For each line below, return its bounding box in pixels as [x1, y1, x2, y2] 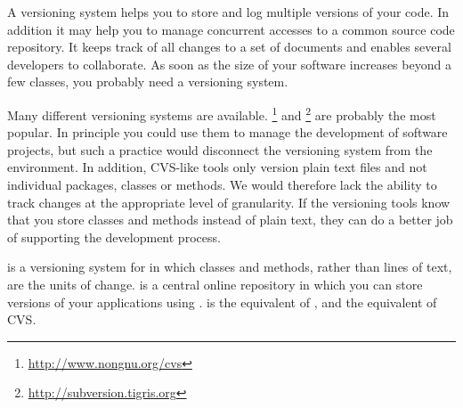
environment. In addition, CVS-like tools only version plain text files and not [7, 158, 427, 176]
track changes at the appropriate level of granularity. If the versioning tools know [7, 192, 451, 211]
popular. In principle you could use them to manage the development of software [7, 123, 448, 142]
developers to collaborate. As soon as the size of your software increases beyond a [7, 54, 451, 73]
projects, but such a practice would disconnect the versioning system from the [7, 140, 433, 159]
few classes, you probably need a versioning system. [7, 72, 288, 91]
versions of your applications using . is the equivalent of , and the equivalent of [7, 292, 437, 311]
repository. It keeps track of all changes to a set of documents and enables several [7, 37, 451, 56]
